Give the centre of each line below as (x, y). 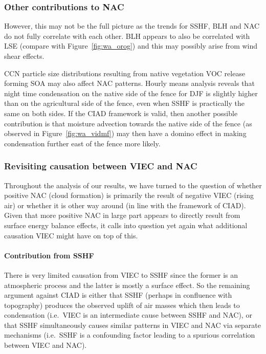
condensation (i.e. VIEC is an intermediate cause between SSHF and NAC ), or (128, 315)
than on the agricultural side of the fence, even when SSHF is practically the (124, 103)
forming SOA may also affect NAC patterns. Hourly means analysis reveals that (129, 83)
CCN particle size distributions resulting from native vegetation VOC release (125, 73)
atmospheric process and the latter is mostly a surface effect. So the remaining (127, 285)
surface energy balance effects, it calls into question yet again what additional (126, 225)
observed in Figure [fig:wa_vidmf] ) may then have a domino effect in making (125, 133)
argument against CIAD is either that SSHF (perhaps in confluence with (118, 295)
